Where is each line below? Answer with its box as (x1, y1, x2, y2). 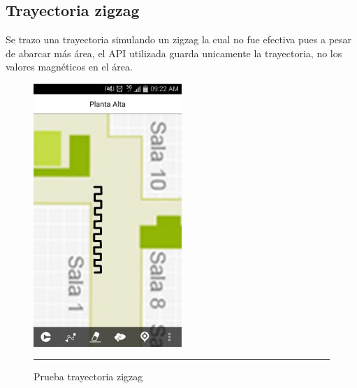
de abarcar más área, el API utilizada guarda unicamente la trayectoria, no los (6, 45, 342, 60)
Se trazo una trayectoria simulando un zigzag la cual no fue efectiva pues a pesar (6, 32, 352, 47)
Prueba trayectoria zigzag (34, 369, 143, 384)
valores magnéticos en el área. (6, 59, 133, 74)
